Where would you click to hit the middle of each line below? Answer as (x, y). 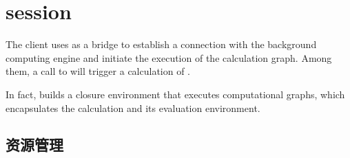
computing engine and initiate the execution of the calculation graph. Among (169, 57)
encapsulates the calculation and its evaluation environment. (133, 108)
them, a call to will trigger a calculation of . (98, 71)
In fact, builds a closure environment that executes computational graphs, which (175, 94)
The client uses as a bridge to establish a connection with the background (161, 44)
